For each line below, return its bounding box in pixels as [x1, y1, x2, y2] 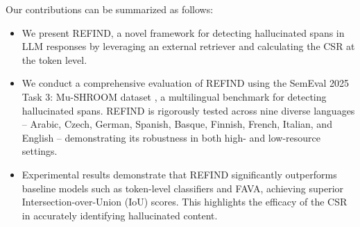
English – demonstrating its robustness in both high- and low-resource [22, 130, 321, 144]
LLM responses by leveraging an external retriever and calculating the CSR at [22, 39, 355, 53]
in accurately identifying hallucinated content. [22, 208, 218, 222]
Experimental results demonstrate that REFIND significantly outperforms [22, 167, 337, 181]
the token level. [22, 52, 87, 67]
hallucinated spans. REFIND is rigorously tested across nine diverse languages [22, 103, 355, 117]
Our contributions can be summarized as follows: [6, 2, 214, 16]
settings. [22, 144, 58, 158]
